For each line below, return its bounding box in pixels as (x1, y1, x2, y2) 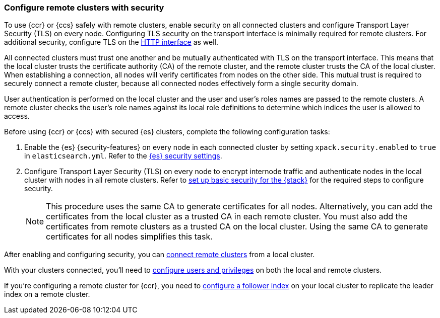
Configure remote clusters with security (4, 3, 164, 13)
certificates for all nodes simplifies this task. (46, 231, 213, 242)
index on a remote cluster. (4, 290, 90, 299)
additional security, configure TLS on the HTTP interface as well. (4, 38, 219, 47)
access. (4, 112, 30, 121)
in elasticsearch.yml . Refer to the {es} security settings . (24, 151, 222, 161)
